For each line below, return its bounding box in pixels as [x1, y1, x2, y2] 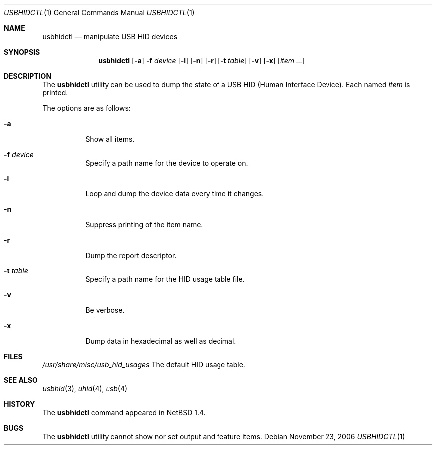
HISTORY [4, 400, 35, 408]
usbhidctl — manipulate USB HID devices [42, 32, 178, 41]
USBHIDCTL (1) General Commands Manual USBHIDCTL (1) [4, 8, 195, 17]
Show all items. [85, 135, 135, 143]
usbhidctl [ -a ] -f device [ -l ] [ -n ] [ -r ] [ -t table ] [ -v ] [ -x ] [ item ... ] [98, 56, 305, 65]
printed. [42, 89, 68, 97]
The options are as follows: [42, 104, 131, 112]
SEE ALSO [4, 376, 38, 384]
